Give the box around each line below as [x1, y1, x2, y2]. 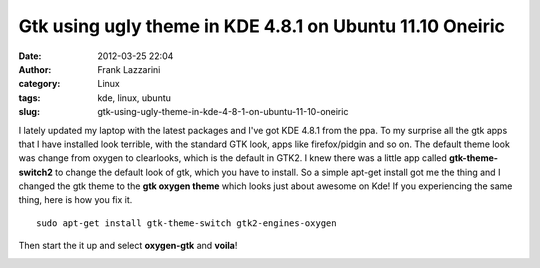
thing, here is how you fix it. [18, 194, 133, 206]
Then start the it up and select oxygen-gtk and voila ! [18, 240, 238, 252]
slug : [18, 106, 40, 118]
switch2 [18, 166, 54, 178]
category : [18, 78, 61, 90]
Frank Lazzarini [97, 63, 161, 75]
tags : [18, 91, 41, 104]
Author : [18, 63, 52, 75]
